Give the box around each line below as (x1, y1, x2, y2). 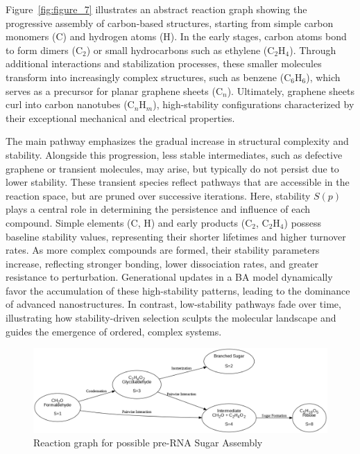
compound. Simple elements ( (6, 215, 131, 229)
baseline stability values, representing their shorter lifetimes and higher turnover (6, 229, 346, 243)
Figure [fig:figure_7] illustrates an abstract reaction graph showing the (6, 2, 307, 16)
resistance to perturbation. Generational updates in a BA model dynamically (6, 270, 333, 284)
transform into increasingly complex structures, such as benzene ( (6, 69, 284, 84)
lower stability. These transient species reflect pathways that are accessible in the (6, 175, 350, 189)
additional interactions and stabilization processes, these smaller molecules (6, 56, 322, 71)
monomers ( (6, 29, 56, 44)
